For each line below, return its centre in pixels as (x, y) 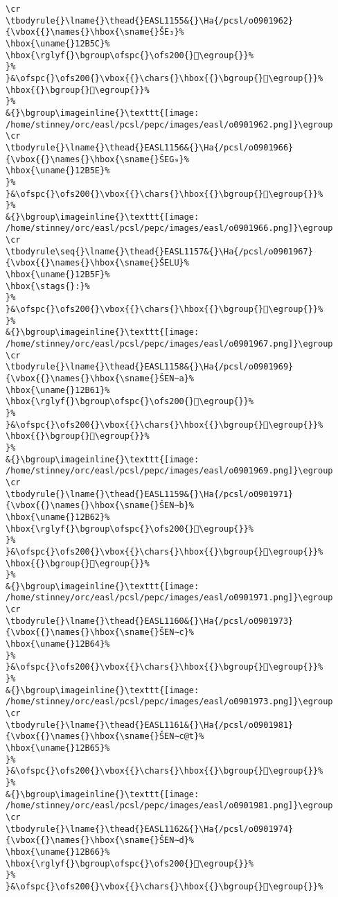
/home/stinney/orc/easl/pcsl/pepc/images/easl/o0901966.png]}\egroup (169, 228)
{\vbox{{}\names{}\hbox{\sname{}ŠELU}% (97, 263)
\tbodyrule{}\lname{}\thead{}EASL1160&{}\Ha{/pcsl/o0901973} (150, 621)
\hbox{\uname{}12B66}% (58, 852)
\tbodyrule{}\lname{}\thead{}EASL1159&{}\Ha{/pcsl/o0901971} (150, 494)
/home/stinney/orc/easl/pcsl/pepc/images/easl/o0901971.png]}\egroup (169, 598)
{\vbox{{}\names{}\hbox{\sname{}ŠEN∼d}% (100, 841)
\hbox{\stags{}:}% (48, 286)
